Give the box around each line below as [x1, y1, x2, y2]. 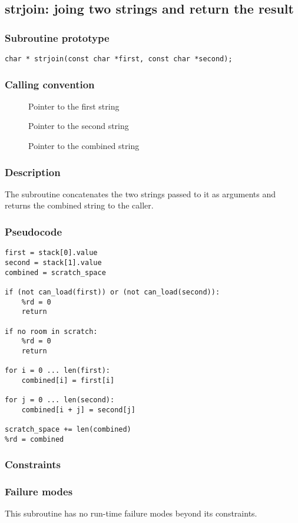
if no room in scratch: [5, 327, 98, 336]
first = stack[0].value [5, 249, 98, 257]
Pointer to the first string [28, 100, 120, 112]
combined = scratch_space [5, 268, 106, 277]
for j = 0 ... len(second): [5, 396, 115, 405]
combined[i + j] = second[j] [21, 405, 135, 414]
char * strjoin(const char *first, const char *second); [5, 55, 233, 63]
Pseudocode [5, 224, 62, 239]
